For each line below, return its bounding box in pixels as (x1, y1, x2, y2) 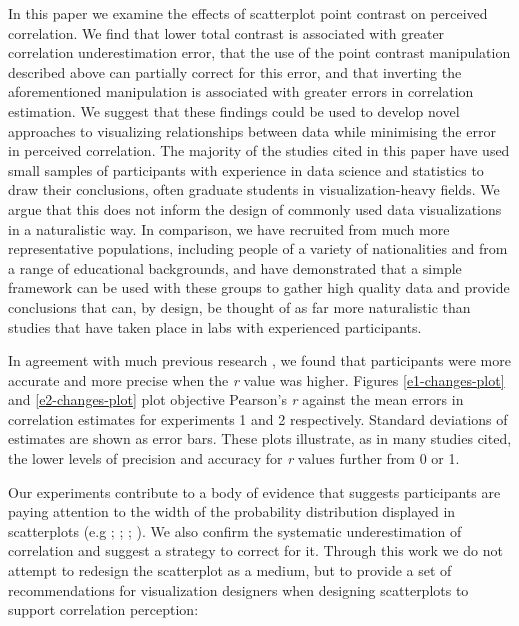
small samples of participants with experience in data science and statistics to (8, 159, 484, 180)
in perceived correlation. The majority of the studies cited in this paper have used (8, 140, 510, 161)
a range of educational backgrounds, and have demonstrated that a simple (8, 257, 462, 278)
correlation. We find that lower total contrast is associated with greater (8, 22, 445, 43)
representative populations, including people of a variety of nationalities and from (8, 238, 508, 259)
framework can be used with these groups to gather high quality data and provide (8, 277, 510, 298)
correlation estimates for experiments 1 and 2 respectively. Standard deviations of (8, 408, 508, 429)
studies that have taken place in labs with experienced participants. (8, 316, 422, 337)
